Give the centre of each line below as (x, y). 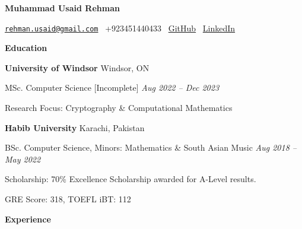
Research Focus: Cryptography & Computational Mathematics (119, 108)
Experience (28, 219)
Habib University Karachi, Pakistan (75, 127)
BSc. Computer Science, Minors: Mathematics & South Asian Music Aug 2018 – (151, 147)
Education (26, 48)
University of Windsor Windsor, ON (77, 67)
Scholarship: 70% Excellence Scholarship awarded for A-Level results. (131, 179)
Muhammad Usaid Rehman (62, 8)
